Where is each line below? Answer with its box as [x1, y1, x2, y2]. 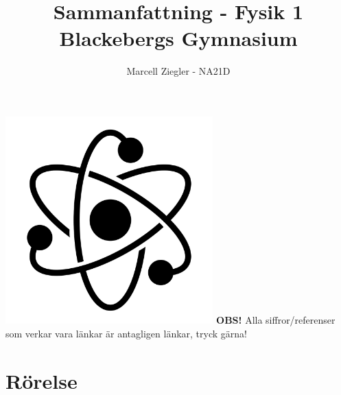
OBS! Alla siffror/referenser [216, 313, 336, 327]
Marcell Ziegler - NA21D [126, 64, 231, 78]
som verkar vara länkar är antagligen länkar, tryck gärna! [5, 326, 247, 340]
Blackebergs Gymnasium [59, 24, 298, 52]
